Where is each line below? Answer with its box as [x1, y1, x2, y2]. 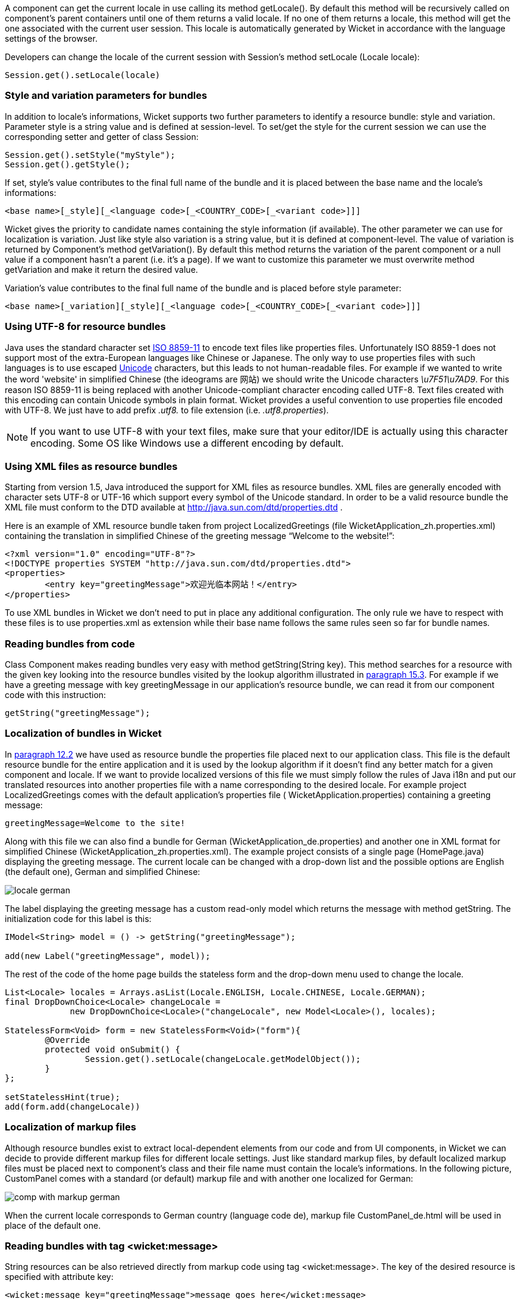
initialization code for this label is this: [5, 913, 152, 924]
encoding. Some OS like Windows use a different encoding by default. [30, 437, 344, 449]
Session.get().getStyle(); [5, 159, 130, 169]
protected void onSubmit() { [45, 1044, 181, 1054]
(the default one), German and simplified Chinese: [5, 866, 200, 877]
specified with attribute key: [5, 1272, 114, 1282]
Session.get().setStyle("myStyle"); [5, 149, 175, 160]
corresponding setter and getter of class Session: [5, 131, 199, 142]
